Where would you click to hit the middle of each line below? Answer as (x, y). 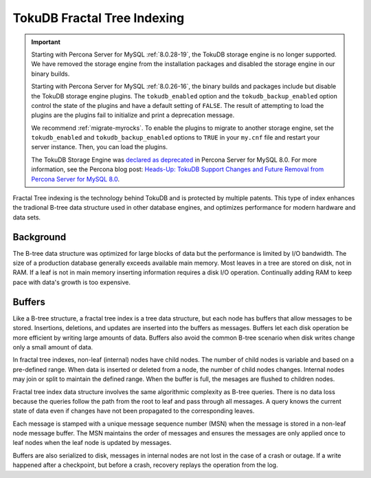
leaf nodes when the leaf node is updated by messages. (92, 443)
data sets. (27, 217)
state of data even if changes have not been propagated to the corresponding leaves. (134, 411)
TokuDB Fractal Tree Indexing (99, 18)
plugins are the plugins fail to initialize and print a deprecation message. (133, 115)
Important (46, 42)
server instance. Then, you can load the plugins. (100, 147)
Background (40, 237)
